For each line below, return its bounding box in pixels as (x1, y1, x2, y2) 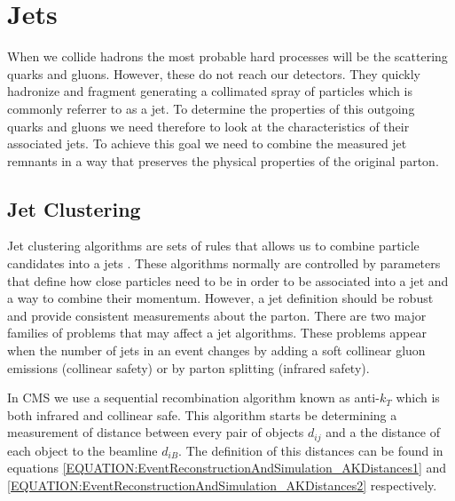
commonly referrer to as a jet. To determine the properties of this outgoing (7, 99, 415, 117)
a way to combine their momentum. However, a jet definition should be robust (7, 289, 434, 307)
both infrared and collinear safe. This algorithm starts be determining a (7, 405, 397, 424)
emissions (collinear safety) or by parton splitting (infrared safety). (7, 358, 370, 377)
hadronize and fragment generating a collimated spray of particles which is (7, 82, 412, 100)
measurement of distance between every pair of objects (7, 423, 304, 441)
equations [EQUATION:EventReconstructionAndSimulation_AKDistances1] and (7, 458, 447, 477)
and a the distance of (326, 423, 440, 441)
